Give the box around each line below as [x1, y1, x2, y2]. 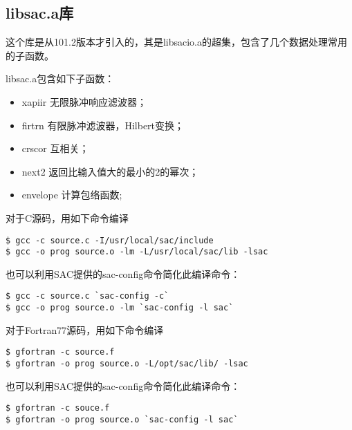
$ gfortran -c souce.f [6, 403, 110, 413]
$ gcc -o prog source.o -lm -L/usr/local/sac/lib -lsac [6, 247, 268, 257]
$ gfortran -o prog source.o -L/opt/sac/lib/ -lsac [6, 359, 248, 369]
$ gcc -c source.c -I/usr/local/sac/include [6, 235, 214, 245]
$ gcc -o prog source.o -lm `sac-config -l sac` [6, 303, 234, 313]
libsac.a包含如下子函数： [6, 71, 115, 86]
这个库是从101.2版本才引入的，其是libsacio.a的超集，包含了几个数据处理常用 [6, 35, 347, 49]
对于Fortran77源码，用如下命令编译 [6, 322, 164, 337]
